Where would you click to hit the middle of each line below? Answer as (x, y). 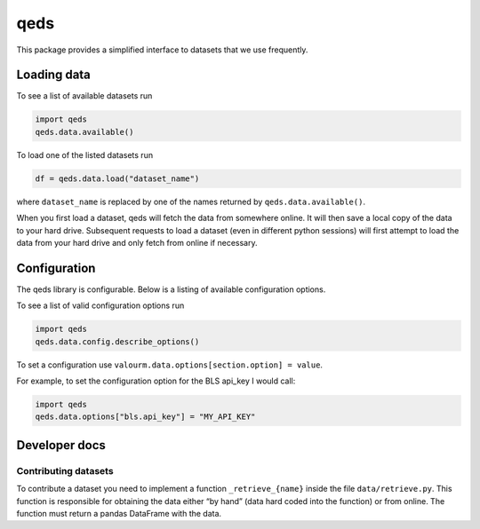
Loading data (53, 75)
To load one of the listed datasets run (85, 154)
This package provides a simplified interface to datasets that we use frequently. (162, 50)
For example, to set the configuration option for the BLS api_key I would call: (156, 381)
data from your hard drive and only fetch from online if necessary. (137, 242)
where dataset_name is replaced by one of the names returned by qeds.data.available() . (191, 201)
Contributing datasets (65, 470)
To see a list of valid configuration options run (100, 305)
